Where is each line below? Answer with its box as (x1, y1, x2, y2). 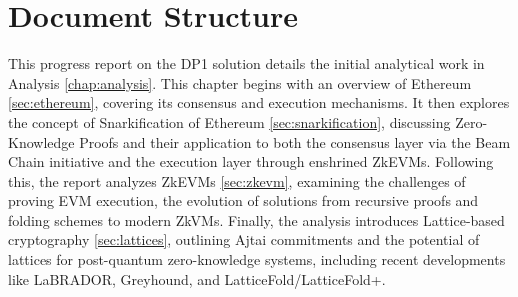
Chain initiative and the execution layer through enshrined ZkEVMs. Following (8, 151, 494, 172)
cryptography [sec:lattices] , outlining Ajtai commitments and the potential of (8, 229, 480, 250)
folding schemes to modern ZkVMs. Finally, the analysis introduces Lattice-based (8, 209, 505, 230)
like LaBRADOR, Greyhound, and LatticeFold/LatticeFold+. (8, 268, 386, 289)
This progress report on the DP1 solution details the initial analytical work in (8, 53, 485, 74)
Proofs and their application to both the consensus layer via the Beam (79, 131, 511, 152)
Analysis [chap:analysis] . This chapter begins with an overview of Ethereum (8, 72, 472, 93)
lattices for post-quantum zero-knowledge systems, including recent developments (8, 249, 506, 270)
